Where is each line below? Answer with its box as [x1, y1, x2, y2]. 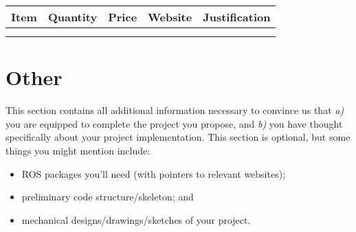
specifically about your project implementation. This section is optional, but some [5, 130, 351, 144]
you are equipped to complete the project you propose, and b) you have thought [5, 116, 343, 130]
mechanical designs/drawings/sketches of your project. [21, 212, 251, 227]
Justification [203, 9, 271, 25]
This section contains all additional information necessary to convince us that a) [5, 103, 344, 117]
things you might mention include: [5, 143, 151, 157]
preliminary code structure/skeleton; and [21, 189, 194, 204]
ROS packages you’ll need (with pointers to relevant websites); [21, 166, 286, 181]
